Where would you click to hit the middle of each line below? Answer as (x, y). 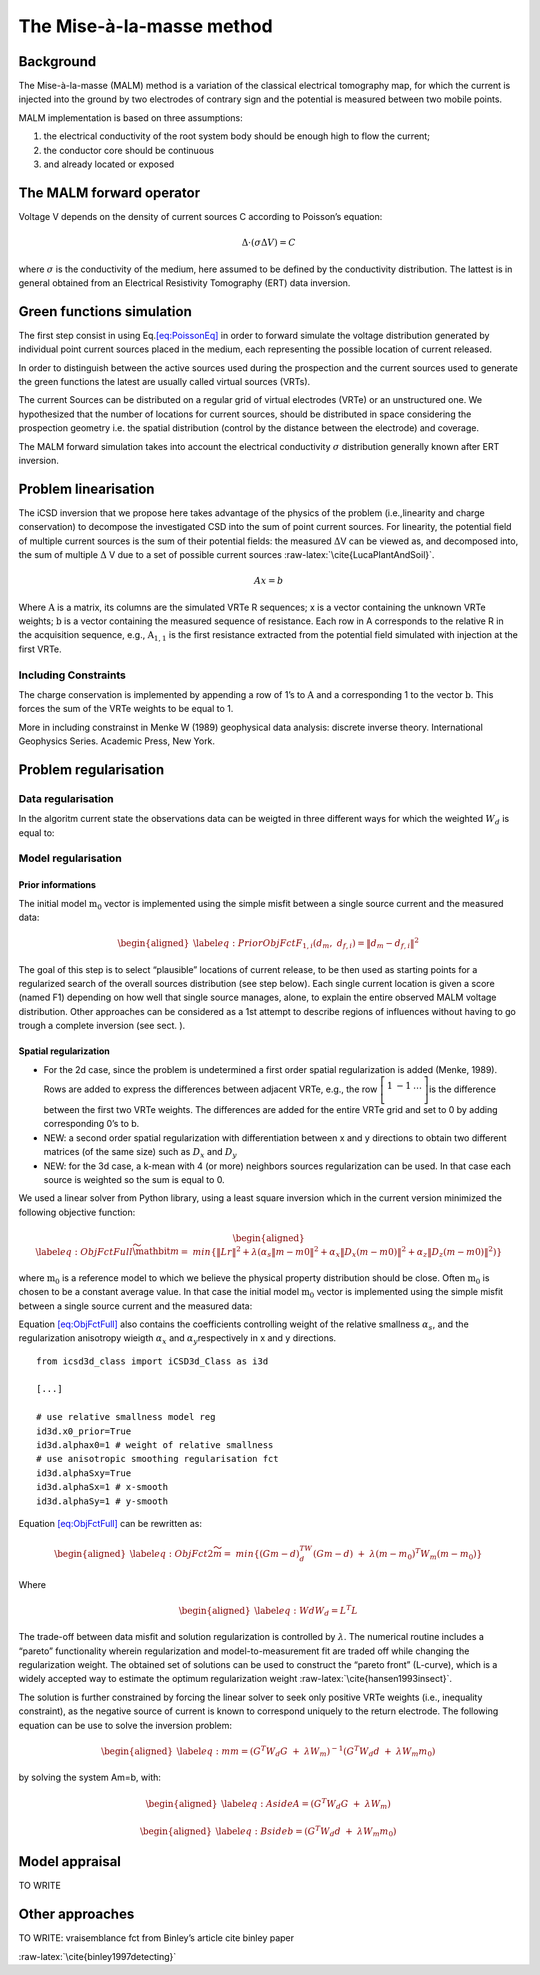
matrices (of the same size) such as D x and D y (140, 1153)
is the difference (462, 1089)
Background (57, 61)
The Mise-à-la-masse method (146, 26)
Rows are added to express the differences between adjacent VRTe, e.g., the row (210, 1089)
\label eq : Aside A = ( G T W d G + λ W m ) (306, 1804)
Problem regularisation (91, 769)
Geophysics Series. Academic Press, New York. (116, 741)
